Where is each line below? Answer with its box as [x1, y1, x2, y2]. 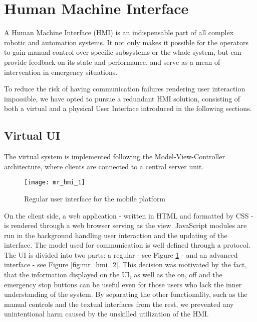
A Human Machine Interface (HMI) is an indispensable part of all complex [4, 27, 234, 38]
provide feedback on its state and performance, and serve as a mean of [4, 56, 220, 67]
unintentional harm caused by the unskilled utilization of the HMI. [4, 308, 209, 319]
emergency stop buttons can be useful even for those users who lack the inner [4, 279, 242, 289]
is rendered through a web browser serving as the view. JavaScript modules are [4, 220, 247, 231]
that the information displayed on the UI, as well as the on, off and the [4, 269, 222, 280]
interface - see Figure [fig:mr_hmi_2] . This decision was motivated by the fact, [4, 259, 247, 270]
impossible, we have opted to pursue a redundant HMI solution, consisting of [4, 93, 240, 103]
